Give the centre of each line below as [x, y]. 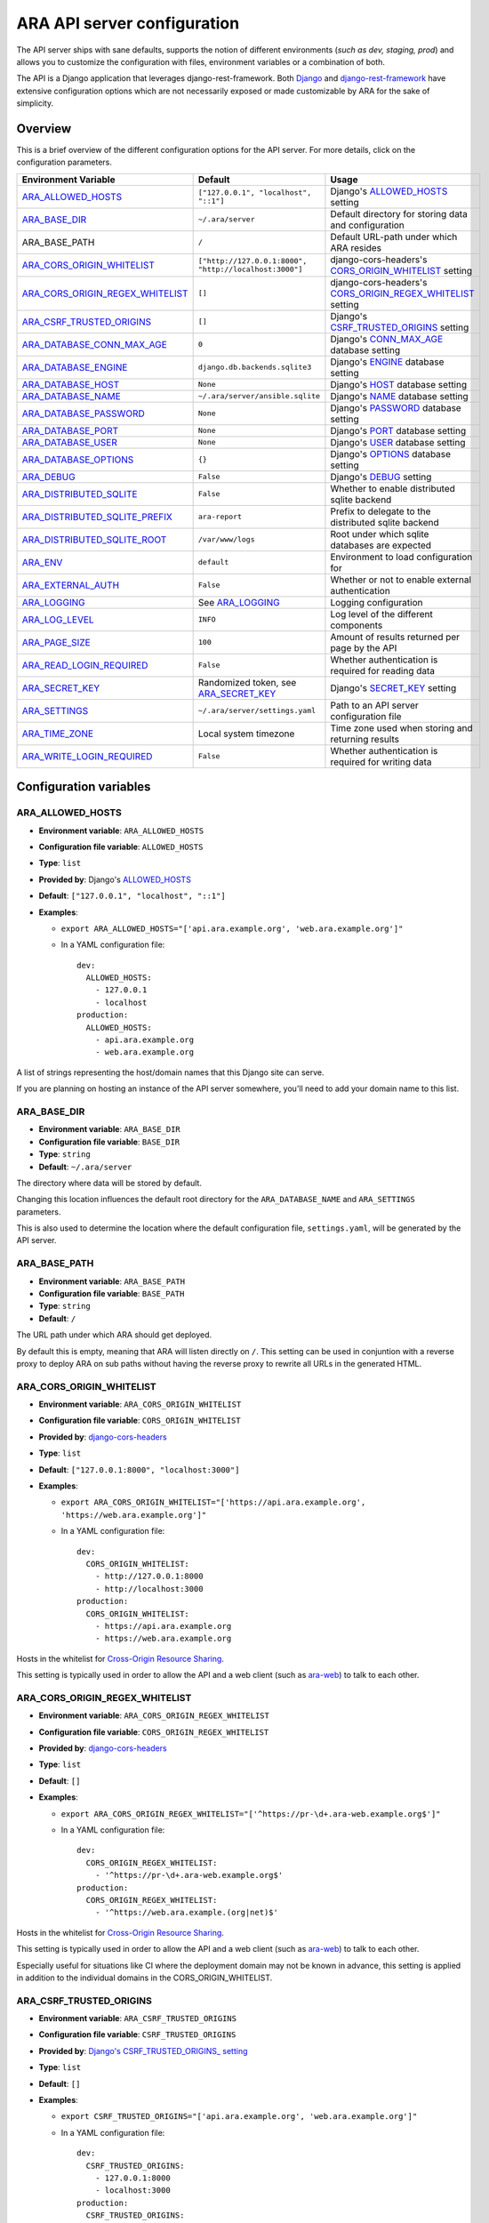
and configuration [367, 225]
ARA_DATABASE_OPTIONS [78, 460]
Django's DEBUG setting [381, 477]
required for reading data [383, 670]
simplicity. [35, 103]
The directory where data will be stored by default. [109, 1183]
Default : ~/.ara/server [85, 1167]
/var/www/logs [226, 539]
